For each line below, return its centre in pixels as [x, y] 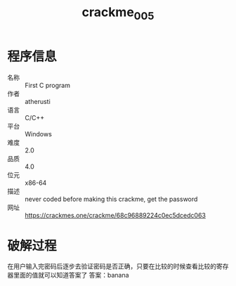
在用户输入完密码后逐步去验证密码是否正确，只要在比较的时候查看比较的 [112, 266]
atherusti [38, 101]
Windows [39, 134]
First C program [47, 85]
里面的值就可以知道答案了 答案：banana [71, 275]
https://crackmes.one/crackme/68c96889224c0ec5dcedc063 [115, 215]
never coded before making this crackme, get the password [111, 199]
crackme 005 [118, 13]
